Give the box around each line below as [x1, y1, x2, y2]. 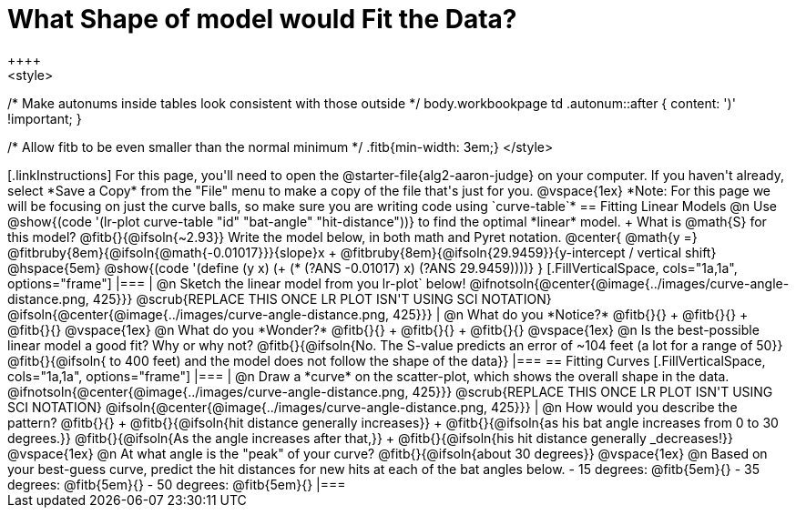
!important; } [7, 110, 82, 126]
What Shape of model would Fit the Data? [7, 4, 517, 35]
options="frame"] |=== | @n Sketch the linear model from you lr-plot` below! [7, 275, 466, 291]
